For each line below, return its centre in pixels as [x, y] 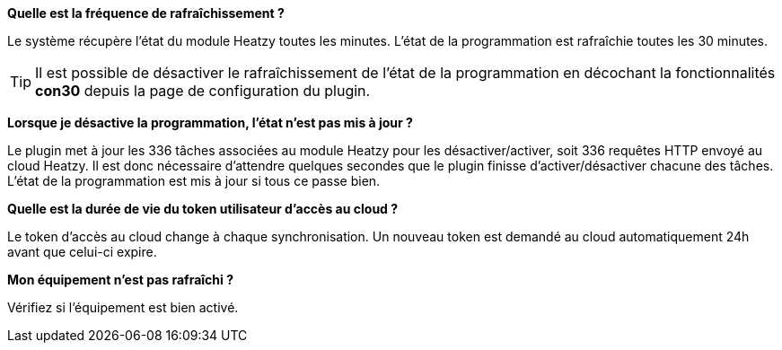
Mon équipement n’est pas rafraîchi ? [121, 280]
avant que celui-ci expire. [82, 252]
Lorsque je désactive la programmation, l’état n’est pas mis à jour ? [210, 122]
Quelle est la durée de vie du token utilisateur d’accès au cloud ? [203, 209]
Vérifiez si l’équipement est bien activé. [123, 307]
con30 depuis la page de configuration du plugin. [203, 91]
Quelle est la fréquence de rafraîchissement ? [146, 13]
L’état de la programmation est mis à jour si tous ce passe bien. [194, 181]
